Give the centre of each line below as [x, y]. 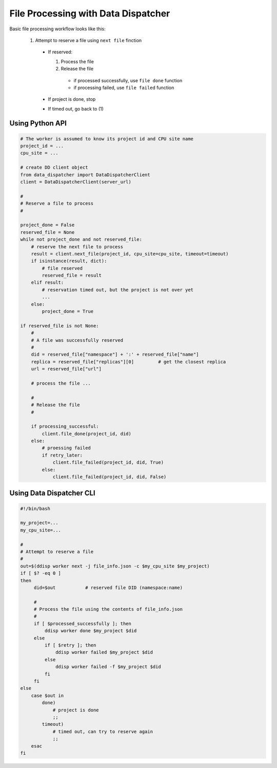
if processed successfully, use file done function [128, 80]
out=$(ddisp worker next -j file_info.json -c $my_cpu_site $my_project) [115, 566]
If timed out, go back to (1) [76, 108]
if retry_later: [62, 455]
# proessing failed [66, 448]
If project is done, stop [72, 99]
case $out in [47, 696]
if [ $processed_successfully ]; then [83, 624]
